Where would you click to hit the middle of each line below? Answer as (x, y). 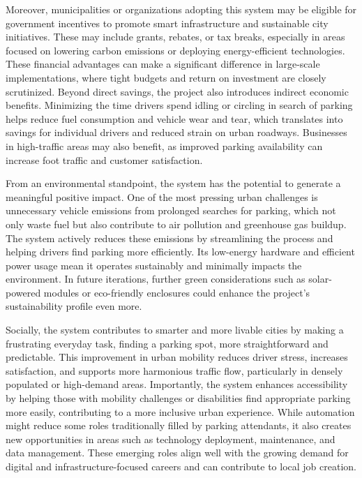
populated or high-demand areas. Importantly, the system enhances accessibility (177, 384)
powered (23, 292)
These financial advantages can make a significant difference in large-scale (163, 64)
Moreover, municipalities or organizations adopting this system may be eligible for (181, 9)
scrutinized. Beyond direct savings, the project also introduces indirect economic (177, 91)
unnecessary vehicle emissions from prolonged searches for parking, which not (171, 210)
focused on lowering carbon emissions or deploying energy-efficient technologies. (175, 50)
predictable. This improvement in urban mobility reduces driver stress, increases (177, 357)
